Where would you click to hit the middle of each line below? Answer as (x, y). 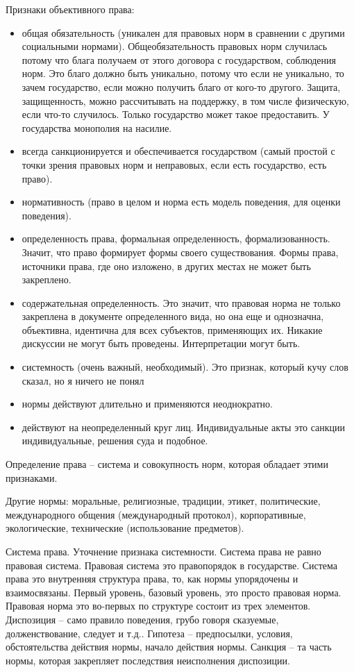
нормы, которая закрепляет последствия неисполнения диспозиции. (148, 660)
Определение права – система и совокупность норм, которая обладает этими (167, 464)
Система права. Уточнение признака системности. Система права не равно (163, 551)
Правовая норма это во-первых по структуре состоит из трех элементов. (158, 606)
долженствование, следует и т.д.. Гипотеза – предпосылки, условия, (149, 633)
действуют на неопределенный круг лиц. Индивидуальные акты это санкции (184, 427)
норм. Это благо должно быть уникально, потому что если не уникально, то (183, 73)
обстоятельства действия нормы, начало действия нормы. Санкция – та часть (169, 647)
